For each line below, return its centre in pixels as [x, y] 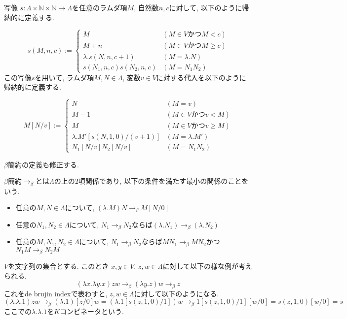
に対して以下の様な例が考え [208, 266]
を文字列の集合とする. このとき [58, 266]
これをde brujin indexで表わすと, [56, 293]
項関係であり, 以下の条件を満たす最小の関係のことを [163, 181]
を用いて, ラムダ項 [64, 77]
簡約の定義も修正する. [43, 164]
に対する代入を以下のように [201, 77]
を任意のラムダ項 [100, 7]
